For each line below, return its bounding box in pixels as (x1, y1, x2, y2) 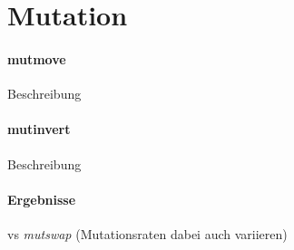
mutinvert (7, 120, 71, 139)
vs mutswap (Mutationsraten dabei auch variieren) (7, 224, 288, 243)
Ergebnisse (7, 189, 76, 208)
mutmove (7, 49, 66, 68)
